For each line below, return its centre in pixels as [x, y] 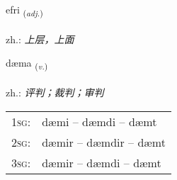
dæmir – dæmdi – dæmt [102, 162]
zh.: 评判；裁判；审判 [55, 92]
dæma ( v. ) [27, 64]
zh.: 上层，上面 [40, 39]
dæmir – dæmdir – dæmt [104, 142]
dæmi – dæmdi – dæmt [99, 121]
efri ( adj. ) [24, 10]
